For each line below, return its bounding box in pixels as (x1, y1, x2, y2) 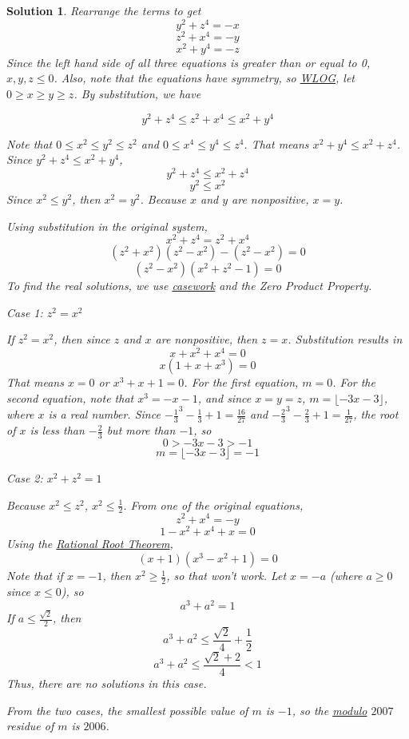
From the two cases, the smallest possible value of (6, 701, 248, 718)
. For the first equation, (184, 374, 299, 391)
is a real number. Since (48, 406, 161, 423)
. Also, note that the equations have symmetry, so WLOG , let (54, 70, 355, 86)
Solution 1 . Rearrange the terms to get (6, 2, 201, 18)
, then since (54, 331, 110, 348)
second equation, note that (6, 389, 134, 406)
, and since (197, 389, 252, 406)
